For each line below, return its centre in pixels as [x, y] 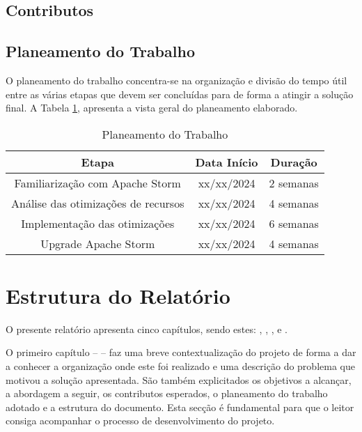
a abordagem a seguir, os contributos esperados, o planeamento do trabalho [167, 393]
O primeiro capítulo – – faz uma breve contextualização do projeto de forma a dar [181, 352]
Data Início [227, 162]
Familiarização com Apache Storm [97, 183]
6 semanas [294, 223]
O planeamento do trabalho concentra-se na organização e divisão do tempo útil [176, 80]
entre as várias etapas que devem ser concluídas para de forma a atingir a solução [180, 94]
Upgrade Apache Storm [98, 243]
